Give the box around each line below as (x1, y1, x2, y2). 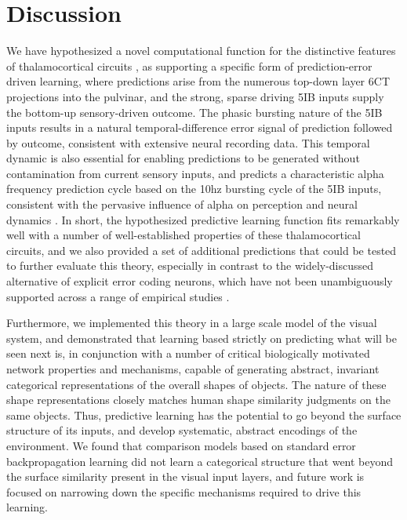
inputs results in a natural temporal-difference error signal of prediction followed (6, 119, 393, 136)
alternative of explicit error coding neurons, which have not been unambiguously (6, 273, 393, 289)
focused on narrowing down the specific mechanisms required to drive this (6, 483, 362, 500)
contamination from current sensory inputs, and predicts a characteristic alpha (6, 165, 384, 181)
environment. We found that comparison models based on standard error (6, 437, 356, 453)
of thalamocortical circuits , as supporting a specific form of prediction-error (6, 57, 372, 74)
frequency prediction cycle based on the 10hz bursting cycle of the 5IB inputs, (6, 180, 382, 197)
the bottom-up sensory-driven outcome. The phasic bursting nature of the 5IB (6, 104, 383, 120)
